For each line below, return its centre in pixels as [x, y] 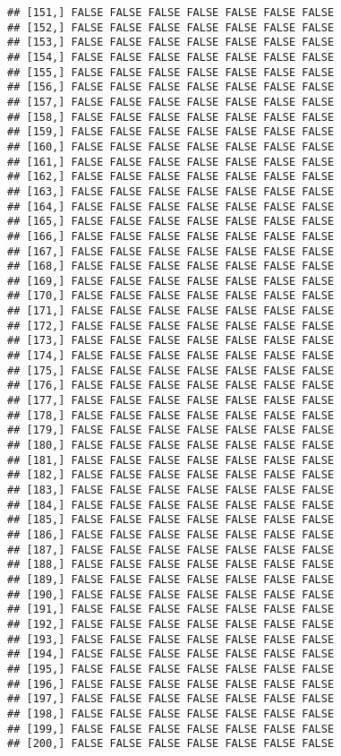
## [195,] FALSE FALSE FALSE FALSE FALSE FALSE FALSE [171, 669]
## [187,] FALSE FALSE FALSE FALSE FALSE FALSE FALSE [171, 550]
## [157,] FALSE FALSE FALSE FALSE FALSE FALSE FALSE [171, 102]
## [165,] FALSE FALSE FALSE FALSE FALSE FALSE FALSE [171, 222]
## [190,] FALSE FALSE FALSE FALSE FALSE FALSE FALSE [171, 594]
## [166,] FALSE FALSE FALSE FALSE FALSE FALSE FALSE [171, 236]
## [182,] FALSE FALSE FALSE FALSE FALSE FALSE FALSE [171, 475]
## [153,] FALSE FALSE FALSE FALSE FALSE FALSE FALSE [171, 43]
